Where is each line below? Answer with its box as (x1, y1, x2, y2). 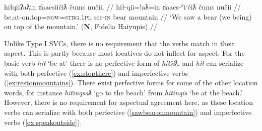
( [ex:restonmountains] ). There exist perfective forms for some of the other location (4, 77, 258, 88)
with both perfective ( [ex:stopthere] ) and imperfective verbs (4, 67, 188, 78)
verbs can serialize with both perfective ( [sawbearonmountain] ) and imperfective (4, 106, 252, 117)
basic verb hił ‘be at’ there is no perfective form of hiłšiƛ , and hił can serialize (4, 57, 244, 68)
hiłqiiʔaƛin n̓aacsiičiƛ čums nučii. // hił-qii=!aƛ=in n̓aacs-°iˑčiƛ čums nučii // (4, 2, 241, 12)
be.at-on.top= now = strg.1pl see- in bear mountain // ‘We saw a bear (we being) (4, 11, 252, 22)
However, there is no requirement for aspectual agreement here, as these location (4, 97, 253, 107)
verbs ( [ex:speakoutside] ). (4, 116, 82, 127)
